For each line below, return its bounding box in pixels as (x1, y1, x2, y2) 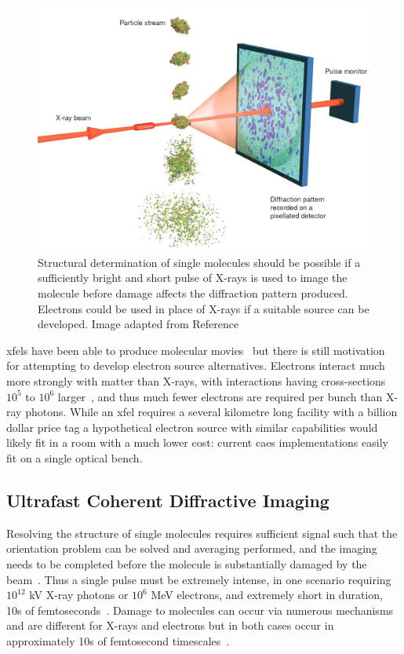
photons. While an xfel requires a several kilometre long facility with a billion (25, 404, 398, 420)
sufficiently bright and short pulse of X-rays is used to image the (38, 269, 348, 286)
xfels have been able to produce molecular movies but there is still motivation (6, 342, 385, 358)
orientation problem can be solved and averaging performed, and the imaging (6, 540, 377, 557)
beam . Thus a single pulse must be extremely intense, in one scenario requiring (6, 571, 391, 587)
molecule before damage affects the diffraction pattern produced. (38, 284, 348, 301)
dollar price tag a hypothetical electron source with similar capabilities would (6, 418, 378, 435)
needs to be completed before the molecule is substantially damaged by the (6, 555, 367, 572)
